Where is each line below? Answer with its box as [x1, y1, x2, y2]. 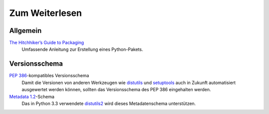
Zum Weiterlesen [9, 7, 82, 18]
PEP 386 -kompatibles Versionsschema [9, 73, 89, 79]
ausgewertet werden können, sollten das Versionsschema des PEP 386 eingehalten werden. [21, 87, 211, 93]
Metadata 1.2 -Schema [9, 94, 55, 100]
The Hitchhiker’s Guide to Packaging [9, 40, 84, 46]
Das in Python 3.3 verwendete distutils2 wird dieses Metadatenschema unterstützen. [21, 100, 196, 107]
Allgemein [9, 26, 42, 35]
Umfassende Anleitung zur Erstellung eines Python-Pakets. [21, 46, 143, 52]
